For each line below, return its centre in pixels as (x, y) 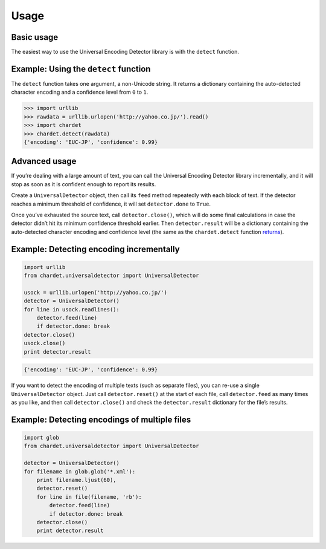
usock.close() (45, 343)
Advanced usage (44, 161)
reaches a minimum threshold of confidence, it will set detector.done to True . (111, 204)
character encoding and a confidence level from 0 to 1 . (80, 92)
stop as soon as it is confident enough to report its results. (84, 184)
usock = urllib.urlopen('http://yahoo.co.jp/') (95, 292)
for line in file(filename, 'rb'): (89, 497)
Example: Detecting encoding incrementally (96, 249)
